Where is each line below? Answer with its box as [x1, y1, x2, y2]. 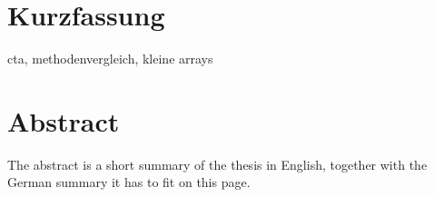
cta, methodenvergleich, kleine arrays [7, 49, 213, 68]
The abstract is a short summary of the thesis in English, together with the [7, 154, 428, 173]
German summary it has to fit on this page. [7, 172, 251, 192]
